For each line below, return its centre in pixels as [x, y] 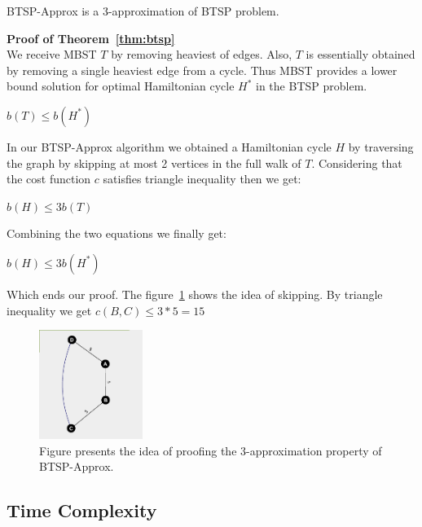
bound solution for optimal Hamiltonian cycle [121, 86]
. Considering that [357, 162]
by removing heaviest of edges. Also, [202, 54]
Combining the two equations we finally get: [116, 233]
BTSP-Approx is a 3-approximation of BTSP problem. [143, 11]
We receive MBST [52, 54]
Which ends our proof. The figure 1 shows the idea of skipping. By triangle [195, 294]
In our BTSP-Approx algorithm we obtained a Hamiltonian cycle [169, 146]
